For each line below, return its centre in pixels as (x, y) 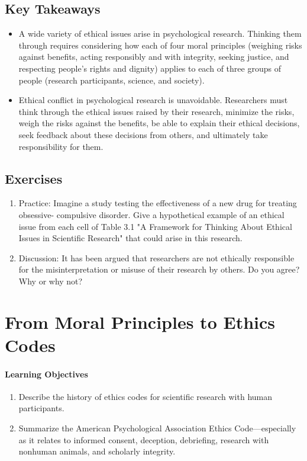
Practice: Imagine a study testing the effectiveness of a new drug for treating (158, 203)
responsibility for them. (61, 146)
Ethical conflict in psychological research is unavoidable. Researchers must (153, 100)
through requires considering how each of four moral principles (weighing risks (160, 45)
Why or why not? (51, 281)
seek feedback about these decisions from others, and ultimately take (143, 134)
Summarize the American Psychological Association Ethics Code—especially (157, 428)
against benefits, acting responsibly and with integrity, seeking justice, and (154, 57)
